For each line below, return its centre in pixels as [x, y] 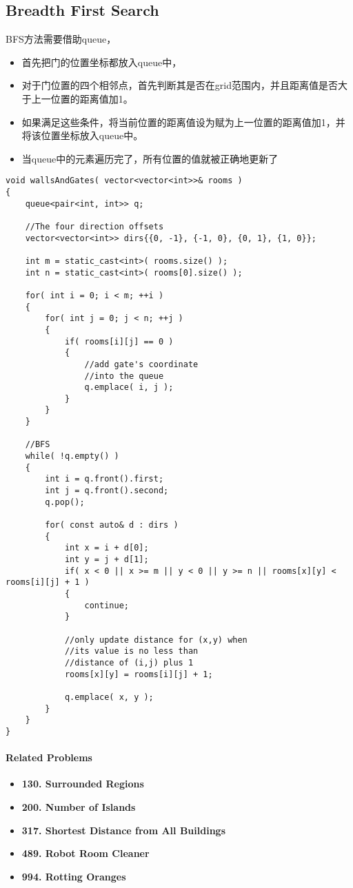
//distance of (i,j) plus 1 [129, 662]
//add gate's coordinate [141, 364]
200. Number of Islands [79, 806]
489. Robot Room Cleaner [85, 853]
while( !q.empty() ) [72, 456]
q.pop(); [65, 502]
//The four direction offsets [94, 226]
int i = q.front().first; [104, 479]
